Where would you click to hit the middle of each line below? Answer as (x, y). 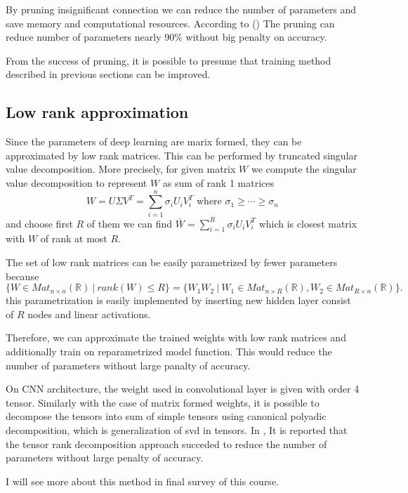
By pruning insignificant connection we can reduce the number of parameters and (181, 9)
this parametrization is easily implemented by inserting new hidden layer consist (178, 300)
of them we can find (130, 223)
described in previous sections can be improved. (108, 74)
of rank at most (74, 238)
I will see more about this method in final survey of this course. (142, 481)
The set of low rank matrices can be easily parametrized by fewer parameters (172, 262)
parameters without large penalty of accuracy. (105, 458)
